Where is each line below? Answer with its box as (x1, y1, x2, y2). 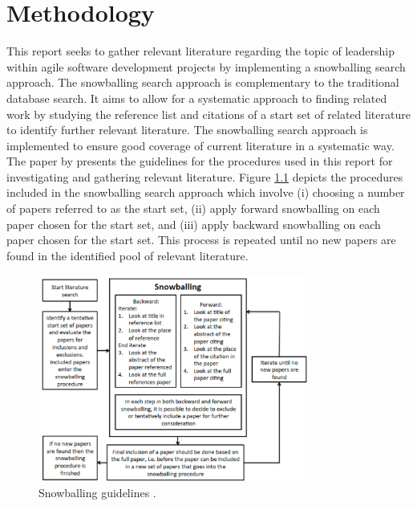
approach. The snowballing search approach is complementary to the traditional (6, 74, 399, 91)
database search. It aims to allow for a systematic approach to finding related (6, 89, 387, 106)
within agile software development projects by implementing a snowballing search (6, 58, 406, 75)
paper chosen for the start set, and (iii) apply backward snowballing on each (6, 215, 381, 232)
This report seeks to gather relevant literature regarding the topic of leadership (6, 43, 395, 59)
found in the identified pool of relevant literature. (6, 247, 249, 263)
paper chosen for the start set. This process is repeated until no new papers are (6, 231, 396, 248)
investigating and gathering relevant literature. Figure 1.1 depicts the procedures (6, 168, 403, 185)
